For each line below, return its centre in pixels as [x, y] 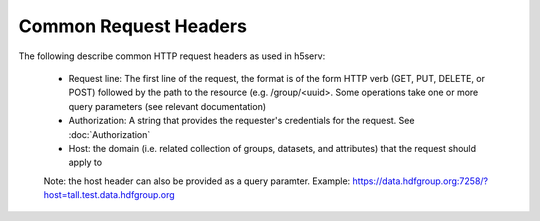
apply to [85, 162]
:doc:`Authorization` [109, 134]
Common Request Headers [132, 26]
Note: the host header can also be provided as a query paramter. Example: [197, 181]
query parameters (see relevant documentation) [167, 106]
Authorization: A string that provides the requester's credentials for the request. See [241, 121]
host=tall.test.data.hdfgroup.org [109, 195]
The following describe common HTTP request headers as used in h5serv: [172, 56]
